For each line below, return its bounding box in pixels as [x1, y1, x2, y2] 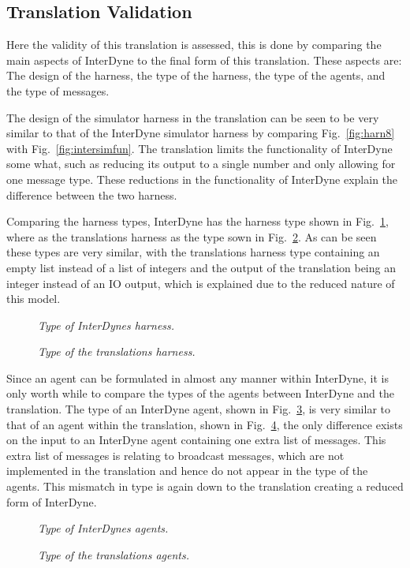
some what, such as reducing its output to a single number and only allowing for [6, 155, 396, 172]
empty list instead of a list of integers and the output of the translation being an [6, 259, 396, 275]
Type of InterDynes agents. [38, 520, 169, 536]
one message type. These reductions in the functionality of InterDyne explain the [6, 170, 398, 187]
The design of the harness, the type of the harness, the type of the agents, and [6, 67, 386, 84]
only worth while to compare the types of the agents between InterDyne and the [6, 385, 394, 402]
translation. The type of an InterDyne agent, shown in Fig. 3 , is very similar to [6, 401, 390, 417]
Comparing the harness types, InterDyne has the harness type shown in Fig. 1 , [6, 213, 389, 230]
